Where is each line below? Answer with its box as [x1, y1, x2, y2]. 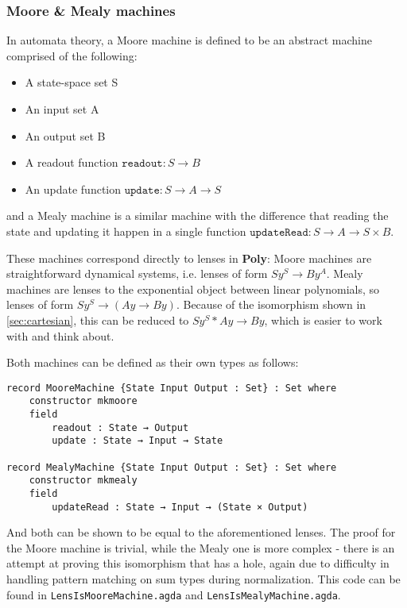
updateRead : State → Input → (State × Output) [52, 501, 308, 513]
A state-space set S [25, 74, 118, 90]
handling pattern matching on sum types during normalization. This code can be [6, 571, 401, 587]
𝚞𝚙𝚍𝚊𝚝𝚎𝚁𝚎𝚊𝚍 [250, 226, 308, 238]
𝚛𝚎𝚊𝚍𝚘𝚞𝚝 [122, 158, 163, 170]
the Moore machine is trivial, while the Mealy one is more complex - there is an [6, 539, 395, 556]
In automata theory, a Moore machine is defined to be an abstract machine [6, 32, 372, 48]
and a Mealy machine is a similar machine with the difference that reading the [6, 207, 389, 224]
